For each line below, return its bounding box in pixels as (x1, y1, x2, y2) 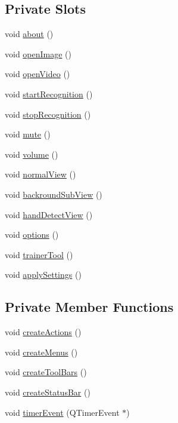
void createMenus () (5, 345, 78, 358)
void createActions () (5, 326, 82, 338)
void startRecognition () (5, 87, 93, 100)
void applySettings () (5, 268, 82, 281)
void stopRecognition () (5, 108, 91, 120)
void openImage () (5, 47, 72, 60)
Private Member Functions (5, 298, 174, 316)
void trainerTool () (5, 248, 73, 260)
